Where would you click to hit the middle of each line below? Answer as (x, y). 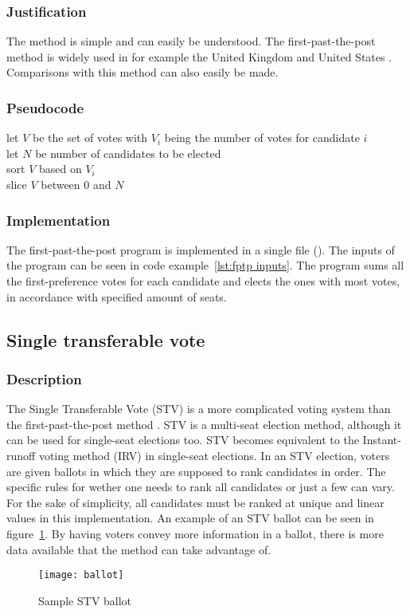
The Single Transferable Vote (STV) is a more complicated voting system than (199, 409)
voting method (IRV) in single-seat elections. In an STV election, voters (214, 455)
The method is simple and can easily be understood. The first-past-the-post (191, 41)
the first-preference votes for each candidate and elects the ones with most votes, (203, 281)
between (61, 184)
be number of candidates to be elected (128, 153)
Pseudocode (45, 107)
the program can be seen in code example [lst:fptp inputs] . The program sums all (205, 265)
